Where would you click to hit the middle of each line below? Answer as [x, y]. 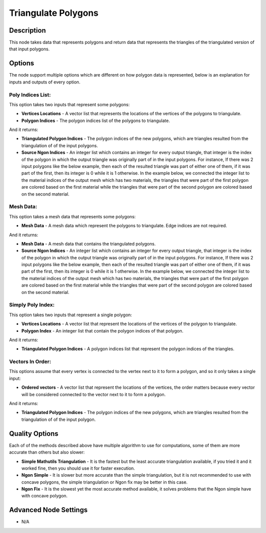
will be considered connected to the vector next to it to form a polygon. [94, 394]
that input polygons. [29, 49]
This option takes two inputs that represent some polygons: [69, 104]
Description [28, 30]
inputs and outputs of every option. [45, 82]
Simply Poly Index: [32, 305]
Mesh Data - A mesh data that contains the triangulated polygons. [89, 244]
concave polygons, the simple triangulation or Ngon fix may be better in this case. [104, 482]
